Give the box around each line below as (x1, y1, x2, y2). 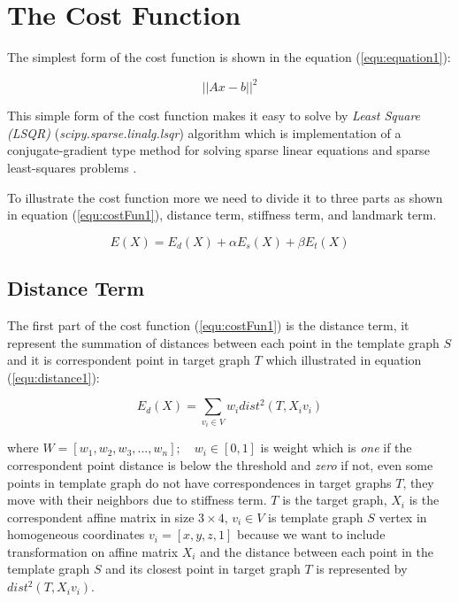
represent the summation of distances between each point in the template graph (7, 333, 440, 351)
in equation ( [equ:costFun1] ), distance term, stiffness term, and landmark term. (7, 205, 437, 224)
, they (402, 473, 434, 491)
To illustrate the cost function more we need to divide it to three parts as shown (7, 188, 443, 206)
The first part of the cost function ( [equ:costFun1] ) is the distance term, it (7, 315, 409, 334)
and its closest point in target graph (105, 560, 301, 578)
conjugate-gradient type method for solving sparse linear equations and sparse (7, 141, 430, 159)
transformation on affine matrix (7, 542, 179, 560)
